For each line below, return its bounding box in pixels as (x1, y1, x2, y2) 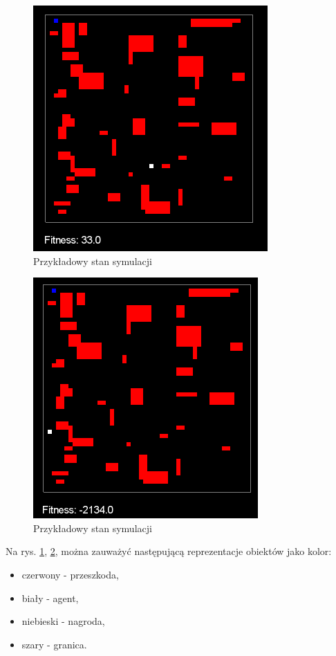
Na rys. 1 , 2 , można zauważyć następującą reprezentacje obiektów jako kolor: (6, 544, 332, 558)
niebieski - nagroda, (21, 614, 105, 628)
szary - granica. (21, 637, 87, 651)
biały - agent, (21, 590, 79, 605)
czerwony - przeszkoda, (21, 567, 119, 581)
